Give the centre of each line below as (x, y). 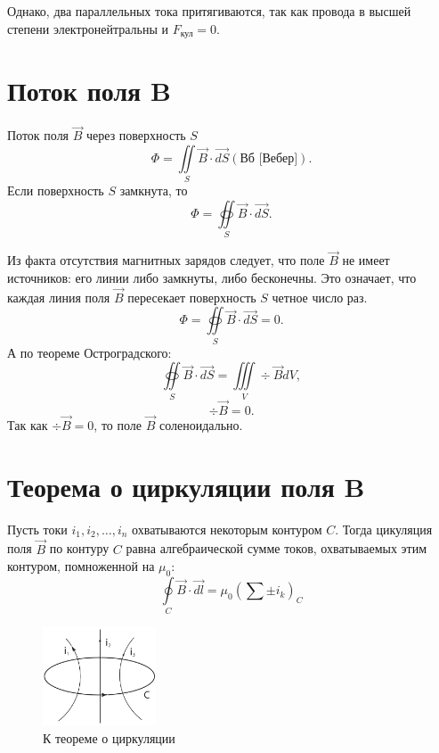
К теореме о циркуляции (109, 738)
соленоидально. (201, 425)
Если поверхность (56, 190)
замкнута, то (154, 190)
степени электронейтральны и (88, 28)
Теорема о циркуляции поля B (186, 486)
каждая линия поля (59, 297)
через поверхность (136, 135)
